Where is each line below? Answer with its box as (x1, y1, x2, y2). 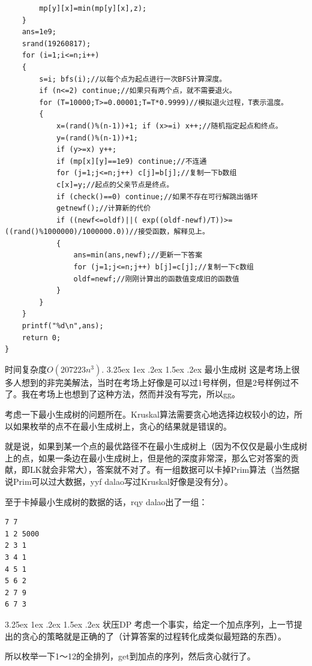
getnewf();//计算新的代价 (56, 204, 151, 213)
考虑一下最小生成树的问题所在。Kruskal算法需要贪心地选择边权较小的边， (5, 408, 294, 420)
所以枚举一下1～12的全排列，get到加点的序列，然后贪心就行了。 (5, 650, 256, 662)
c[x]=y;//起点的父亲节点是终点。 (56, 180, 174, 189)
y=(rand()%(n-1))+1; (56, 133, 138, 142)
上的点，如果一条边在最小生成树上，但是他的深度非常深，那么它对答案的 (5, 451, 290, 464)
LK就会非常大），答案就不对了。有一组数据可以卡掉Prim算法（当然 (29, 463, 292, 476)
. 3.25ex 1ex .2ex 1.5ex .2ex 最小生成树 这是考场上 (101, 362, 292, 375)
